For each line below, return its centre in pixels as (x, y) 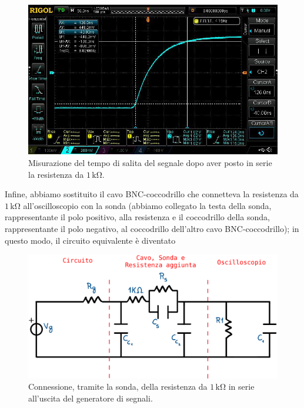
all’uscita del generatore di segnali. (91, 398)
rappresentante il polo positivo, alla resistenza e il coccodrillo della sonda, (137, 217)
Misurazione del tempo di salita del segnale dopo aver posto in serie (150, 162)
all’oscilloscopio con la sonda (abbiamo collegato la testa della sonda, (147, 205)
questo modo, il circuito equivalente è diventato (90, 240)
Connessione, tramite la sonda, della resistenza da (118, 387)
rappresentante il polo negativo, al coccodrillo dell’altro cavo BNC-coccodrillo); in (152, 228)
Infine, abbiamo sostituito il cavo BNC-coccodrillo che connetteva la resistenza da (152, 194)
